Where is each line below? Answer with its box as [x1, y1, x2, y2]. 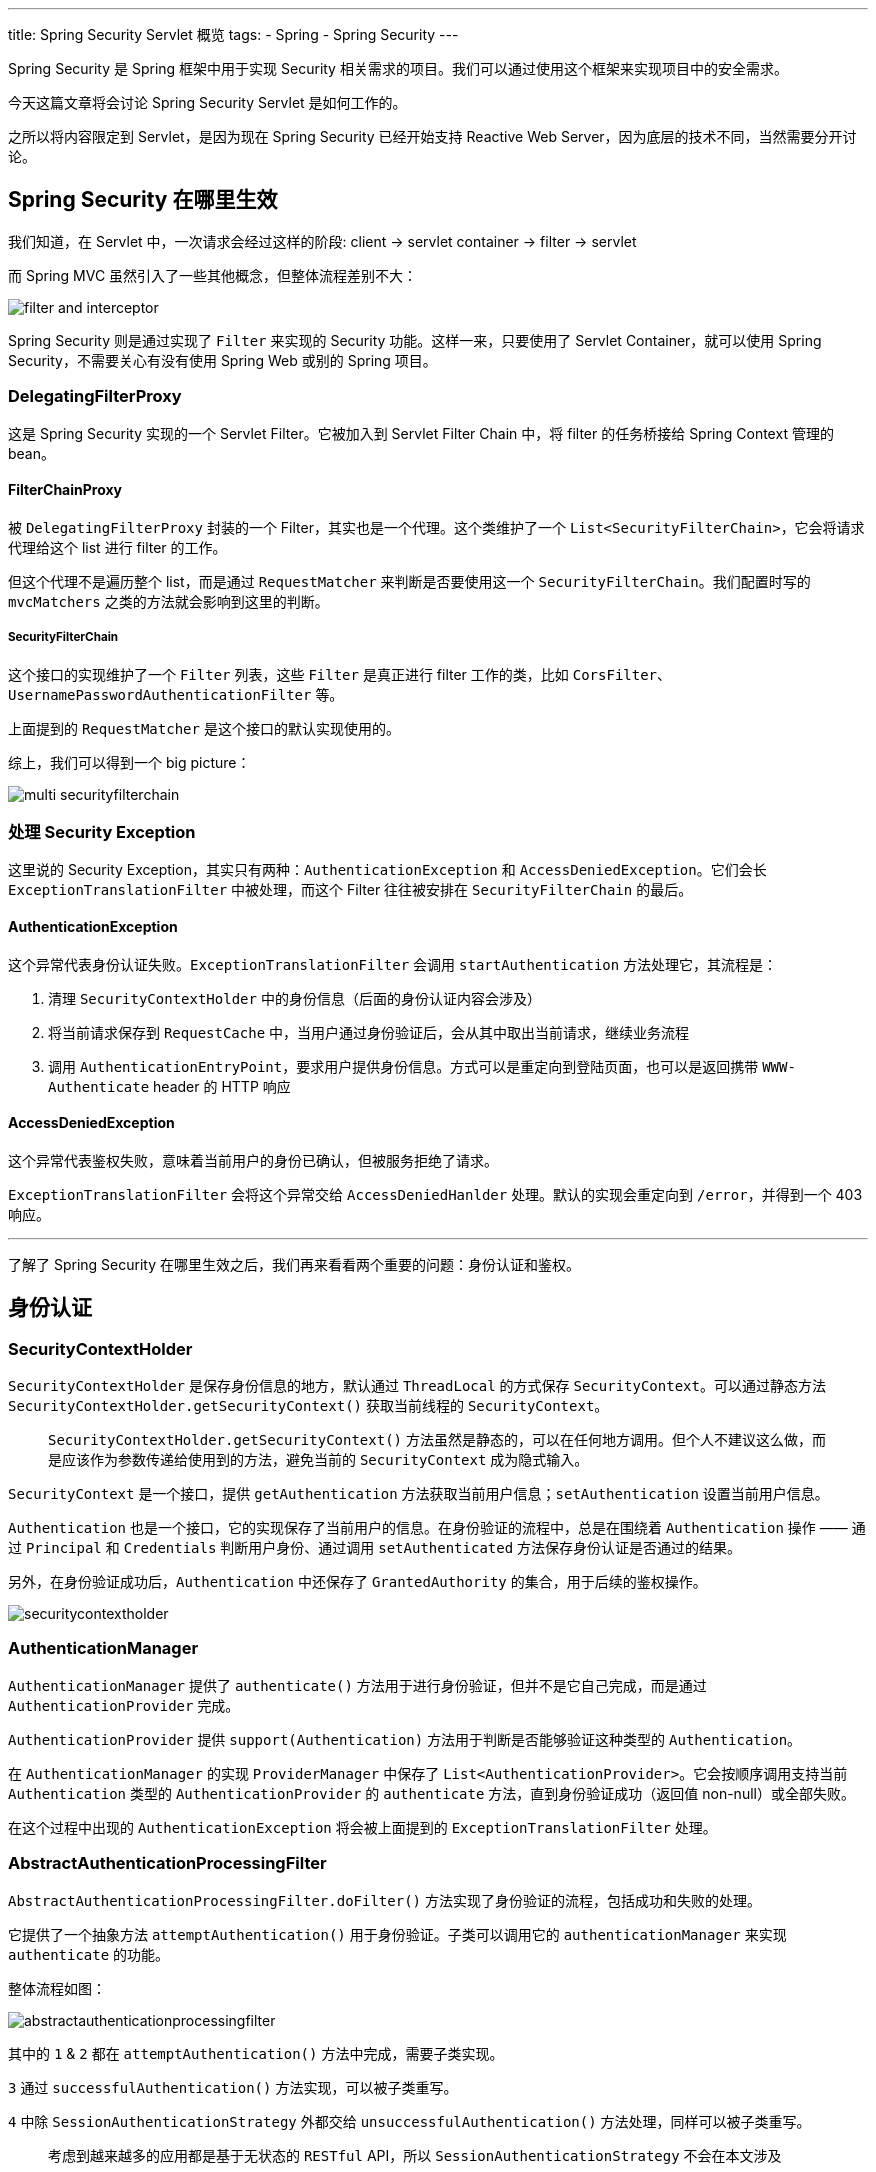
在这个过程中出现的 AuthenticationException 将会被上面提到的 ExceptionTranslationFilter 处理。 [8, 1818, 717, 1836]
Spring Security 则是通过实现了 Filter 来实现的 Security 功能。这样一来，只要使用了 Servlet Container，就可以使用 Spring [8, 331, 822, 349]
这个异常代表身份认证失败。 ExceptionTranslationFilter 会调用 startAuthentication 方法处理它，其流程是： [8, 955, 778, 973]
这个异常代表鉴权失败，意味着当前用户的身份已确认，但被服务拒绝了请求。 [8, 1151, 498, 1169]
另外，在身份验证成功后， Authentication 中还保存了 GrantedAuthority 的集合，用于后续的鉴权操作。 [8, 1573, 707, 1590]
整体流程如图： [8, 1979, 106, 1997]
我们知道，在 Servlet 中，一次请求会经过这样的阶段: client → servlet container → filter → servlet [8, 232, 637, 250]
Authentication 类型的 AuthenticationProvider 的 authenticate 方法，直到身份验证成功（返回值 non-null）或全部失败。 [8, 1784, 855, 1802]
